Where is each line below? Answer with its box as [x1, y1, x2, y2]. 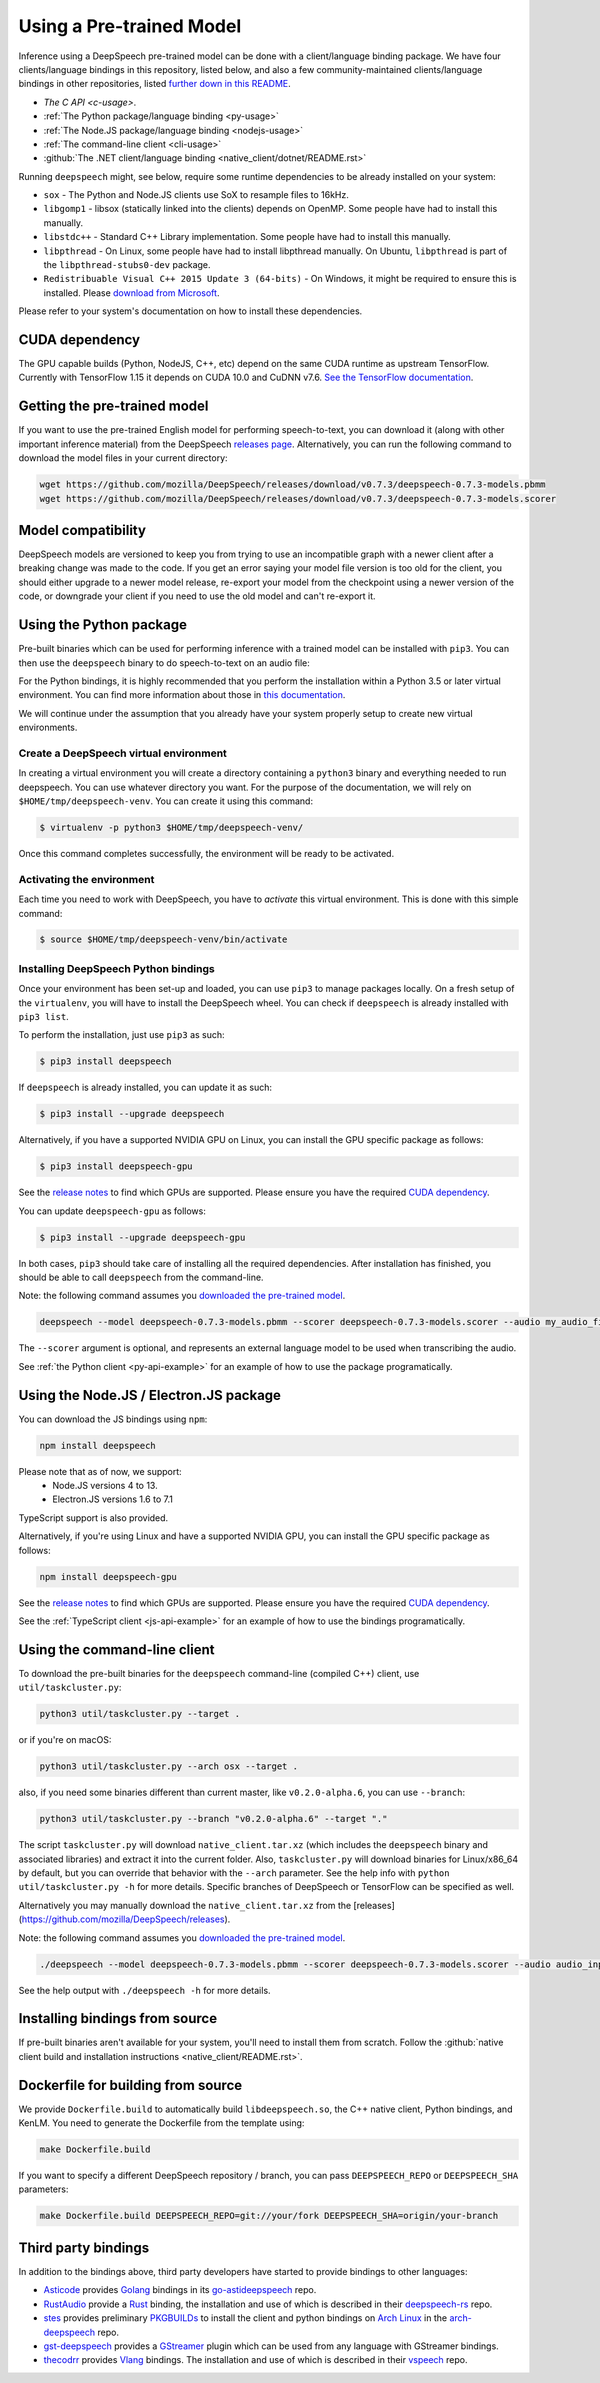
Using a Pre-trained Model [18, 15, 242, 37]
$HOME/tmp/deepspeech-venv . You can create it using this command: [18, 795, 314, 807]
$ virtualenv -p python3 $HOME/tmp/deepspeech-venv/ [39, 821, 304, 833]
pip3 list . [18, 1011, 69, 1022]
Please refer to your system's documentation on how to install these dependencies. [18, 305, 363, 317]
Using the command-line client [18, 1641, 215, 1658]
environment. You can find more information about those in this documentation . [18, 689, 346, 701]
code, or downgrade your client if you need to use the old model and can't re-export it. [18, 590, 376, 602]
